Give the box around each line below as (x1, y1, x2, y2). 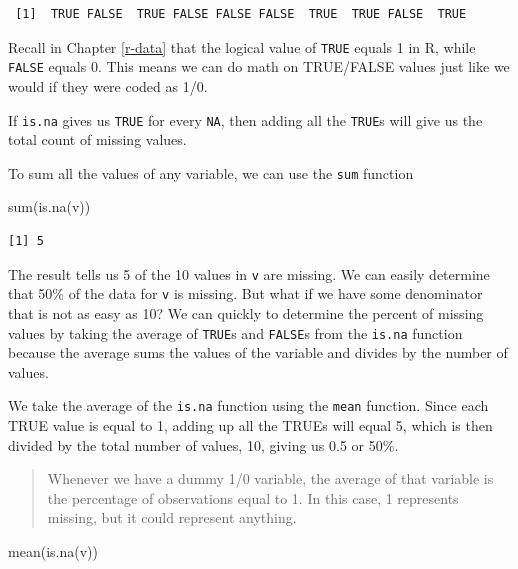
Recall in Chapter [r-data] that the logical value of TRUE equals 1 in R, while (8, 36, 476, 57)
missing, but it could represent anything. (47, 507, 297, 528)
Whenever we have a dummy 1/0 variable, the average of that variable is (47, 468, 494, 489)
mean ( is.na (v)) (8, 540, 98, 561)
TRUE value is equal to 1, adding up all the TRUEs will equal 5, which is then (8, 415, 493, 435)
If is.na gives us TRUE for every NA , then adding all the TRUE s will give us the (8, 109, 483, 130)
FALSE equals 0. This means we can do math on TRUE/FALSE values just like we (8, 56, 510, 77)
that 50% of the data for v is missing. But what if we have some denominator (8, 283, 483, 304)
